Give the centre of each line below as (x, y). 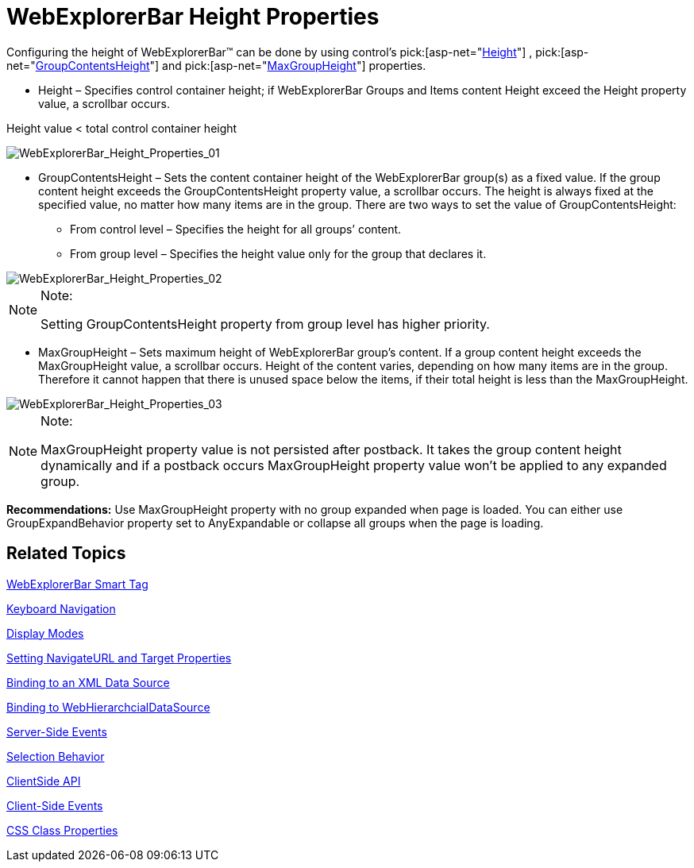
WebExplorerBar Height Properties (193, 17)
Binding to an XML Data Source (88, 682)
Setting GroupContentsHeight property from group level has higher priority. (265, 324)
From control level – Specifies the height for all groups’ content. (236, 229)
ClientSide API (44, 781)
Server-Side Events (57, 731)
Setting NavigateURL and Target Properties (119, 658)
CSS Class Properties (62, 830)
